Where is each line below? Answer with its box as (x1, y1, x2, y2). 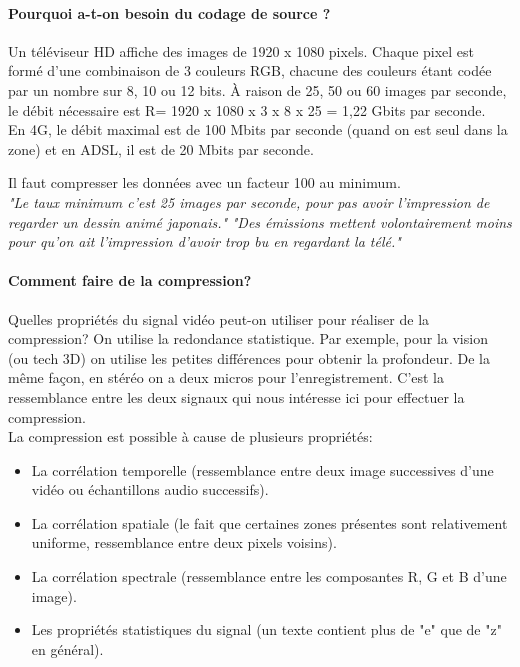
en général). (31, 638, 104, 659)
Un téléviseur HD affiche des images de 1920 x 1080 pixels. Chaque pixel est (8, 40, 475, 61)
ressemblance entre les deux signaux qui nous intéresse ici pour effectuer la (8, 386, 465, 407)
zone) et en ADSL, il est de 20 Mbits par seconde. (8, 138, 314, 159)
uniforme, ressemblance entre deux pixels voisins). (31, 532, 337, 553)
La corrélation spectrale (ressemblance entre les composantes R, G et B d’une (31, 566, 507, 587)
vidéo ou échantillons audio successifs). (31, 479, 269, 500)
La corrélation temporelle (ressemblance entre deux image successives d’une (31, 459, 494, 480)
